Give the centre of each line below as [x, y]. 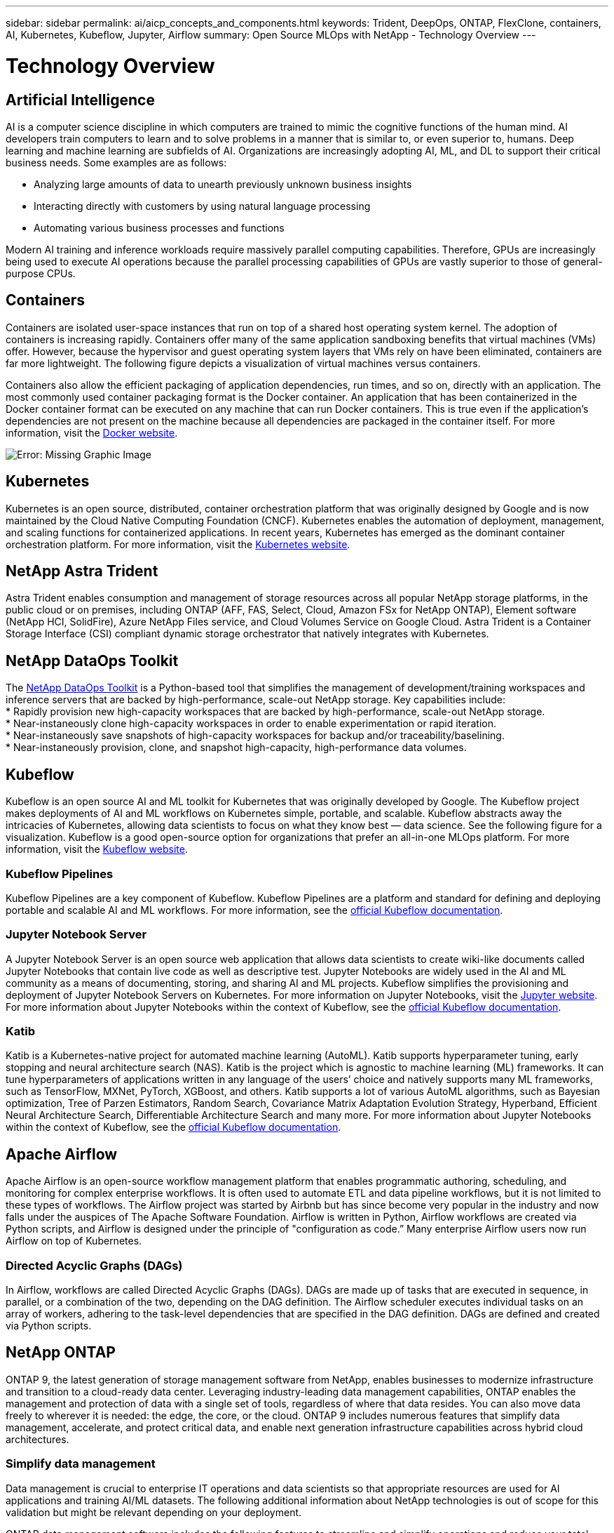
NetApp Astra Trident [82, 571]
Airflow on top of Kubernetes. [74, 1241]
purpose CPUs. [41, 273]
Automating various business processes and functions [159, 227]
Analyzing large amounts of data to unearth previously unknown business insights [223, 184]
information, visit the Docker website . [92, 432]
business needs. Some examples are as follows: [116, 162]
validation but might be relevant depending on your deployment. [154, 1512]
